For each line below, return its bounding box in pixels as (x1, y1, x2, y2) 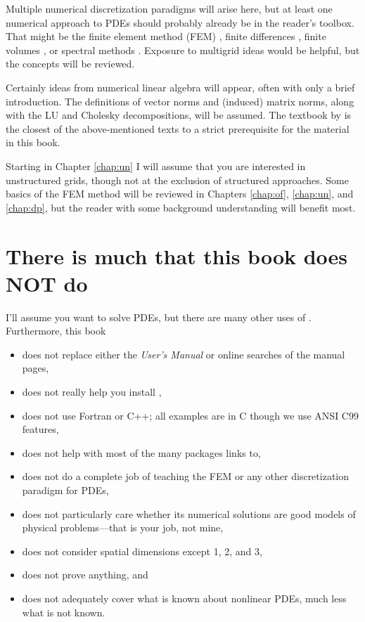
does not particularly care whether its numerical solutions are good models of (22, 506, 356, 521)
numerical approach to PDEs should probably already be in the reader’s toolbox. (6, 15, 354, 30)
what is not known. (22, 604, 105, 619)
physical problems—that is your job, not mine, (22, 520, 224, 535)
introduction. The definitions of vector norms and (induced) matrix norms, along (6, 93, 354, 108)
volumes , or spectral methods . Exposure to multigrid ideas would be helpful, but (6, 42, 360, 57)
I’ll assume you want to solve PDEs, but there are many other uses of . (6, 309, 312, 324)
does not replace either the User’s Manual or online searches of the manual (22, 346, 345, 361)
